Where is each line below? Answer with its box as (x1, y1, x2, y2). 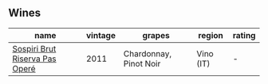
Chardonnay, (123, 48, 172, 59)
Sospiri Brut (12, 43, 57, 54)
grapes (142, 29, 170, 40)
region (198, 29, 223, 40)
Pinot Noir (123, 58, 161, 69)
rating (232, 29, 256, 40)
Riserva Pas (12, 53, 57, 64)
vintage (86, 29, 116, 40)
